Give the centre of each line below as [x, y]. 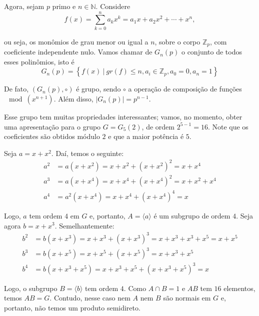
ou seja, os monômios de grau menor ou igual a [76, 41]
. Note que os [228, 126]
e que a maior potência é [146, 136]
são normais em [187, 298]
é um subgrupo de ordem [192, 215]
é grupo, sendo [98, 89]
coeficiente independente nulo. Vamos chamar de [78, 52]
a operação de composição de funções [185, 89]
